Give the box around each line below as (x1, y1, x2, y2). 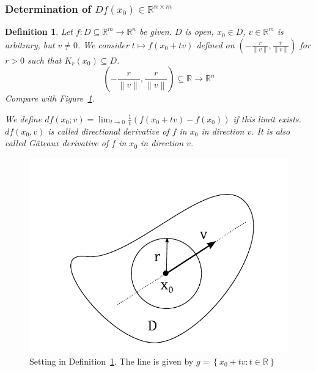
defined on (196, 38, 235, 51)
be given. (139, 25, 172, 38)
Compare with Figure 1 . (5, 92, 95, 105)
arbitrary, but (5, 38, 55, 51)
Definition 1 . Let (5, 25, 73, 38)
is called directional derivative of (48, 124, 169, 137)
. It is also (251, 124, 290, 137)
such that (27, 53, 62, 66)
